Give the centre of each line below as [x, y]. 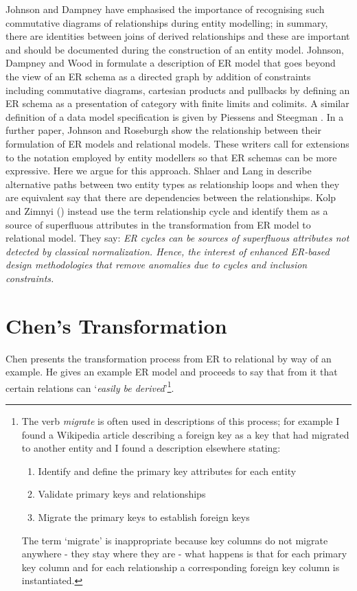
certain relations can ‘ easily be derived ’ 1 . [90, 386]
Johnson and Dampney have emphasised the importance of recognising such [165, 9]
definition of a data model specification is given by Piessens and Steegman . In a [175, 116]
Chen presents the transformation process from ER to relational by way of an [169, 358]
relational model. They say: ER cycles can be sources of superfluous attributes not [177, 238]
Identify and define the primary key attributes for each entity [167, 471]
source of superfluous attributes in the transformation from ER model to [158, 224]
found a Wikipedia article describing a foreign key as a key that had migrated [185, 434]
